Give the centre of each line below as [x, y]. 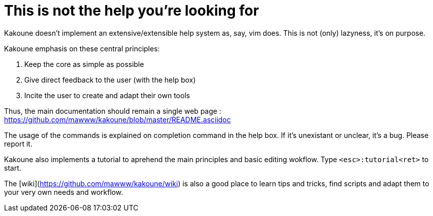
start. [13, 168]
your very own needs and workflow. [64, 192]
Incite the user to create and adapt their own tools [107, 95]
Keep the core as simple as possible [84, 64]
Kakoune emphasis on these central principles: [82, 48]
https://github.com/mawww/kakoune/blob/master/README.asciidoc [117, 119]
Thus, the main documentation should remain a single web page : [113, 111]
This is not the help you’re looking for [132, 11]
